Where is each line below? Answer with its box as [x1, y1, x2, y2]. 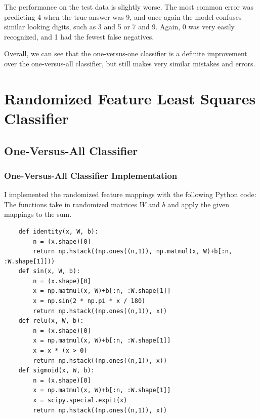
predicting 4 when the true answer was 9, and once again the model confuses [4, 11, 242, 22]
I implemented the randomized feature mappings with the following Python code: [4, 189, 256, 200]
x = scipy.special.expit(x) [33, 397, 127, 404]
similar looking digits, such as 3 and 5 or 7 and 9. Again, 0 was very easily [4, 21, 235, 32]
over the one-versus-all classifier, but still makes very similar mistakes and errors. [4, 58, 255, 68]
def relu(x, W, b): [18, 317, 84, 325]
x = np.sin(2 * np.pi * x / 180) [33, 297, 146, 305]
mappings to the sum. [4, 209, 72, 219]
